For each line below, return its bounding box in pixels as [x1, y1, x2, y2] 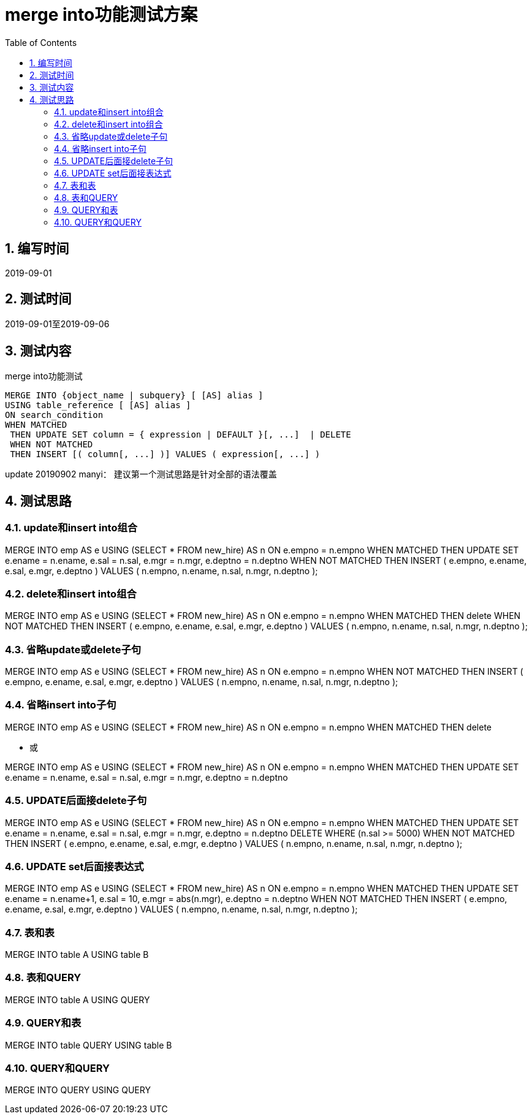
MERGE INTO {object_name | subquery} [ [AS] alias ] [5, 390, 264, 401]
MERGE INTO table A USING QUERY [5, 994, 150, 1005]
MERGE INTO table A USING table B [5, 949, 149, 960]
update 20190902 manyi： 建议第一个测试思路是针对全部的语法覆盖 [5, 469, 277, 480]
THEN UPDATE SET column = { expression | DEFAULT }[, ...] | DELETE [10, 430, 351, 440]
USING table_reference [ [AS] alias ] [5, 400, 191, 411]
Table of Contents [5, 37, 77, 48]
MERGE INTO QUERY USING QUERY [5, 1085, 151, 1096]
